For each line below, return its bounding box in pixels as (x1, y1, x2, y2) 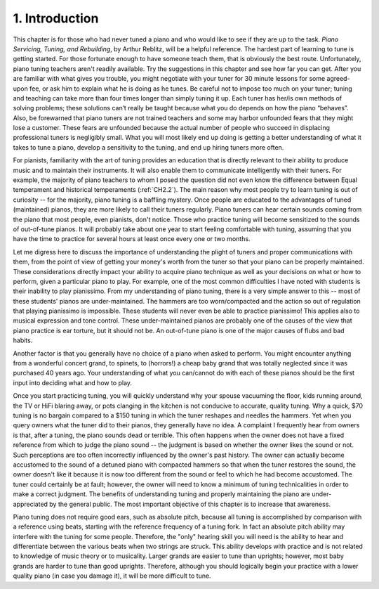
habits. (13, 336, 33, 344)
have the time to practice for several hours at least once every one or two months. (13, 235, 251, 243)
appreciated (13, 500, 48, 508)
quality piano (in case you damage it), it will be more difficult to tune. (13, 571, 211, 580)
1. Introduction (13, 11, 99, 26)
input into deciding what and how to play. (13, 378, 133, 387)
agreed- (326, 75, 350, 83)
